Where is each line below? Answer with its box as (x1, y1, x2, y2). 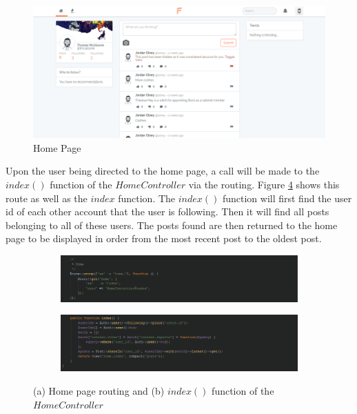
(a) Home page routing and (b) (33, 384, 165, 398)
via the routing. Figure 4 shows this (188, 177, 340, 191)
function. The (118, 190, 176, 205)
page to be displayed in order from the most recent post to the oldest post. (6, 231, 322, 246)
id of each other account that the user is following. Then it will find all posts (6, 204, 329, 219)
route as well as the (6, 190, 88, 205)
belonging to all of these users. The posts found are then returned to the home (6, 217, 338, 232)
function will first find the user (222, 190, 352, 205)
